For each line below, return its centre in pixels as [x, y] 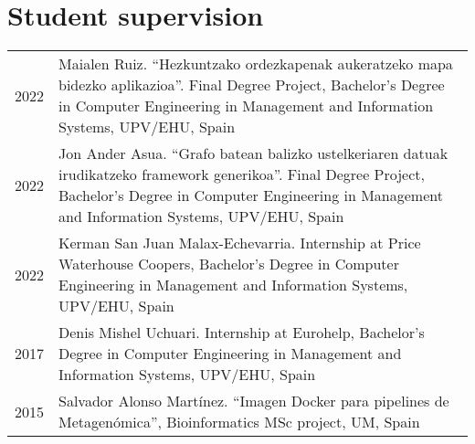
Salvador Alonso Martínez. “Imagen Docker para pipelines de [254, 401]
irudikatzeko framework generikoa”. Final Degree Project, [242, 174]
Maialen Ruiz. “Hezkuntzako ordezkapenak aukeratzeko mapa [256, 64]
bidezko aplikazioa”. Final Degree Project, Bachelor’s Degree [252, 85]
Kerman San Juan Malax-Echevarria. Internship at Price [240, 243]
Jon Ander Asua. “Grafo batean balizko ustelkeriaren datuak [253, 153]
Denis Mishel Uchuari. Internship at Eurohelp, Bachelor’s [242, 333]
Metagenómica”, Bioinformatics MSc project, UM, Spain [239, 422]
